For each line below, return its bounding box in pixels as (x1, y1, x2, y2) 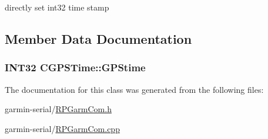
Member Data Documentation (5, 29, 192, 47)
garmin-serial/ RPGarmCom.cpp (5, 122, 120, 134)
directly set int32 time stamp (5, 1, 109, 13)
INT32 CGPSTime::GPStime (5, 60, 146, 75)
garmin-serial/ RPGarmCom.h (5, 103, 112, 115)
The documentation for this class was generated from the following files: (5, 83, 264, 95)
